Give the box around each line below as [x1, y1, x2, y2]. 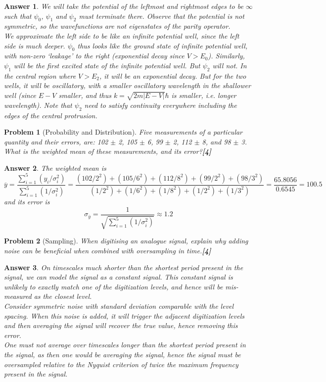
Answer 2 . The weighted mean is [4, 162, 106, 173]
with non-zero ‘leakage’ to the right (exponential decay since [4, 50, 185, 61]
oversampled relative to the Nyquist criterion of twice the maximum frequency [4, 359, 238, 369]
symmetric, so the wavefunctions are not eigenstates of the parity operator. [4, 21, 231, 31]
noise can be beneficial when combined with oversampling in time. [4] [4, 245, 211, 255]
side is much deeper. [4, 40, 65, 50]
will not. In [212, 60, 247, 70]
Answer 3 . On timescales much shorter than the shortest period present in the [4, 262, 243, 272]
